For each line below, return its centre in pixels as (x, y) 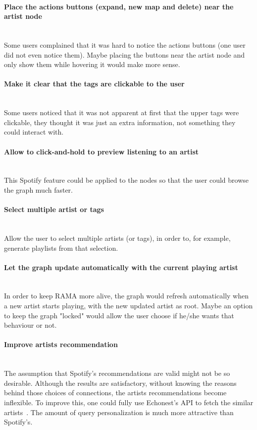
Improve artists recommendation (61, 344)
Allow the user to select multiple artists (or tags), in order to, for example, (117, 238)
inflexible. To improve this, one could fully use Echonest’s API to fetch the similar (129, 402)
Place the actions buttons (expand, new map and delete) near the (119, 6)
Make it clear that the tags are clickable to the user (94, 84)
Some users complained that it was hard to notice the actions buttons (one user (125, 44)
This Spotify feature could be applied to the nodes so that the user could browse (127, 180)
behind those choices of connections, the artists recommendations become (115, 393)
